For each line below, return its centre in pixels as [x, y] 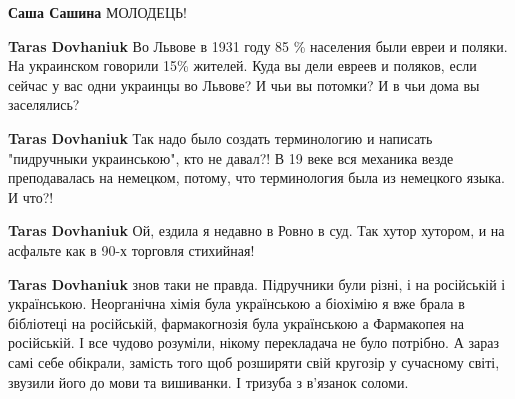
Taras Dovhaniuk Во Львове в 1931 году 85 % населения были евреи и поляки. [258, 45]
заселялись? [44, 104]
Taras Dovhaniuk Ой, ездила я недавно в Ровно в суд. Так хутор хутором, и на [256, 230]
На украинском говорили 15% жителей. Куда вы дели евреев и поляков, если [242, 65]
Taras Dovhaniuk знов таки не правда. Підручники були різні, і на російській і [257, 283]
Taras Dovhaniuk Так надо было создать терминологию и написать [220, 137]
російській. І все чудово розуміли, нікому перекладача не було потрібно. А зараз [253, 342]
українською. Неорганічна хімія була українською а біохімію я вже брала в [236, 303]
